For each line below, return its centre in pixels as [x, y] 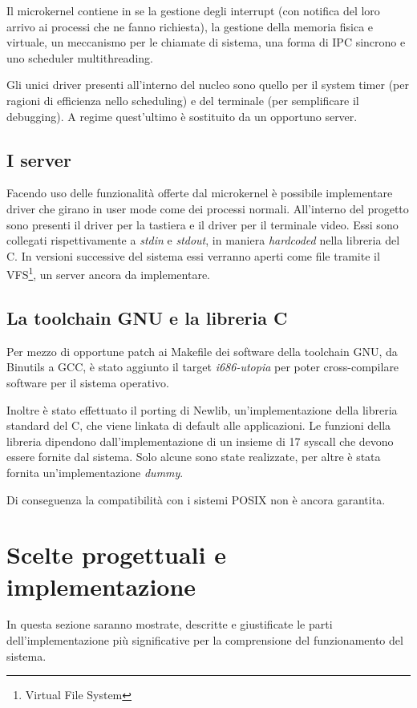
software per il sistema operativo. [88, 382]
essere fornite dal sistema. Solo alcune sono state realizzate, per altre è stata [194, 457]
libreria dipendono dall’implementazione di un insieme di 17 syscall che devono [200, 441]
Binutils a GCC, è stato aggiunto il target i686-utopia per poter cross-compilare [203, 367]
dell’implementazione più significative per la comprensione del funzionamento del [205, 640]
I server [39, 159]
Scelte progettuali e [116, 554]
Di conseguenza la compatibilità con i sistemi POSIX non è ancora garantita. [196, 499]
